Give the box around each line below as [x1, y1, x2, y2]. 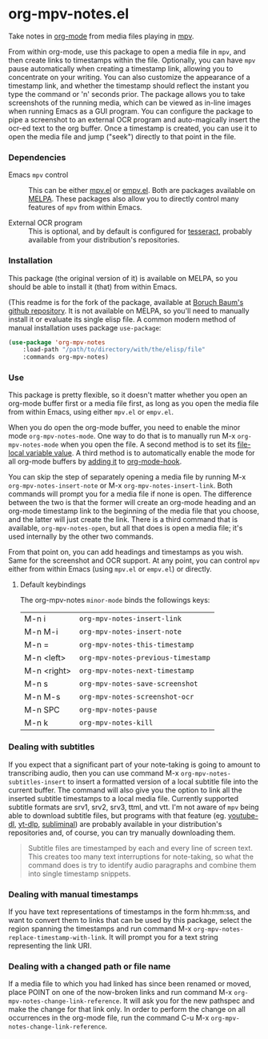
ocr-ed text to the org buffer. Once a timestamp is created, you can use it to [8, 123, 258, 133]
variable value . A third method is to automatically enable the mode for [26, 448, 255, 458]
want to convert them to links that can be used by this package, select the [8, 916, 252, 925]
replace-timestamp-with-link [8, 934, 106, 942]
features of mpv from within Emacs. [28, 203, 142, 212]
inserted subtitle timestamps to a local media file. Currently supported [8, 793, 238, 803]
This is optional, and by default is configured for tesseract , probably [28, 227, 252, 236]
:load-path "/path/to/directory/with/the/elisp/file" [22, 346, 206, 354]
